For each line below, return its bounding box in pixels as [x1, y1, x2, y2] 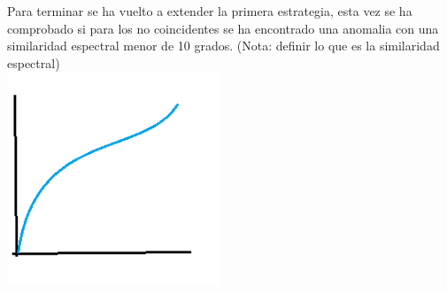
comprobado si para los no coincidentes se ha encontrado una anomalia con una [7, 19, 439, 37]
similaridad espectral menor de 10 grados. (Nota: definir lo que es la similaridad [7, 36, 440, 55]
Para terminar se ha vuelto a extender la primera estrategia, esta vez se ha [7, 2, 412, 20]
